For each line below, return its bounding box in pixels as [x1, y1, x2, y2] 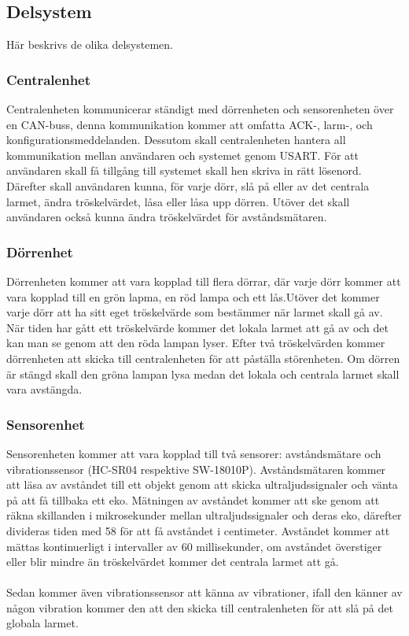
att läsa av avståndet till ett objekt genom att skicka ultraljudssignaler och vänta [6, 476, 398, 493]
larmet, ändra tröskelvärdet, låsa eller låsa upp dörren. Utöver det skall [6, 193, 350, 209]
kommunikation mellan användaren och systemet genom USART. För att [6, 146, 359, 163]
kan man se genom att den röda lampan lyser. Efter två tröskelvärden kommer [6, 335, 385, 351]
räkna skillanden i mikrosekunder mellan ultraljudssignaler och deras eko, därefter [6, 507, 402, 523]
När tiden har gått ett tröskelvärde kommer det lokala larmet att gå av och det [6, 319, 389, 335]
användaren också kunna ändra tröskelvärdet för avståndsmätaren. [6, 209, 327, 225]
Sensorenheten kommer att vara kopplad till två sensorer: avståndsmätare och [6, 445, 381, 461]
